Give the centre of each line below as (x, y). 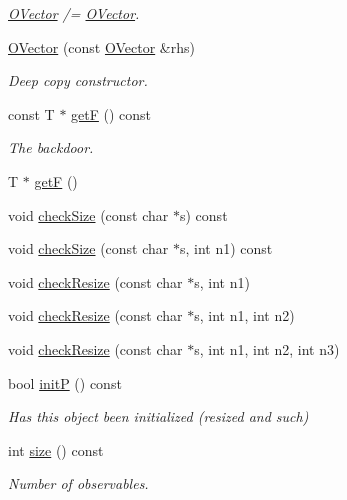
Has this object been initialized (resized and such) (158, 416)
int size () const (56, 449)
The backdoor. (51, 147)
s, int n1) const (226, 248)
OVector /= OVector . (74, 13)
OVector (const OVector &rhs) (101, 46)
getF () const (111, 113)
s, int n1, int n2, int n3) (267, 348)
